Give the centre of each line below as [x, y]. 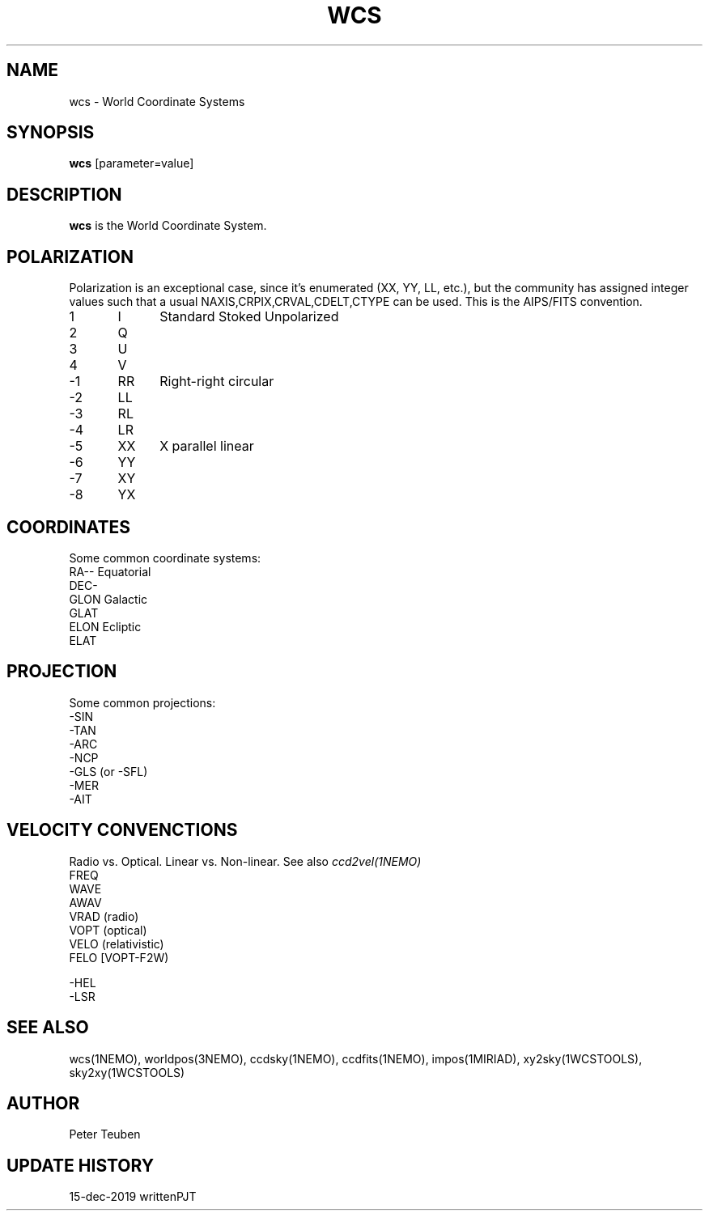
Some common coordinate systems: [165, 558]
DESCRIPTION [64, 194]
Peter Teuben [105, 1134]
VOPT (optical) [108, 930]
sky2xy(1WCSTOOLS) [127, 1072]
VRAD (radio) [104, 916]
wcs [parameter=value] [132, 163]
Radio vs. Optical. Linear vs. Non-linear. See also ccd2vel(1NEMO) [245, 861]
